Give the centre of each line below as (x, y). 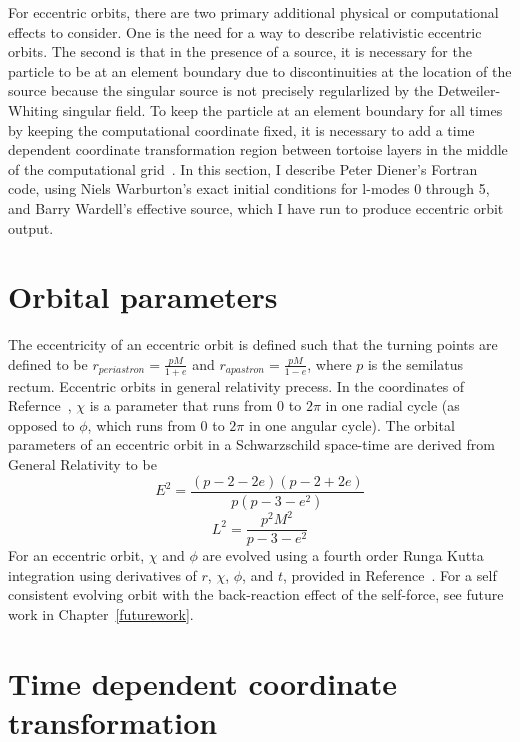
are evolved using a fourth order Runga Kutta (343, 555)
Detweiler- (469, 90)
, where (329, 363)
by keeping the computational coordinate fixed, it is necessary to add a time (241, 129)
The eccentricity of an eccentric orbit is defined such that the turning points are (253, 344)
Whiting (33, 109)
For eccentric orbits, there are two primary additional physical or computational (253, 12)
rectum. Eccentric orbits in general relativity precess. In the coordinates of (236, 385)
